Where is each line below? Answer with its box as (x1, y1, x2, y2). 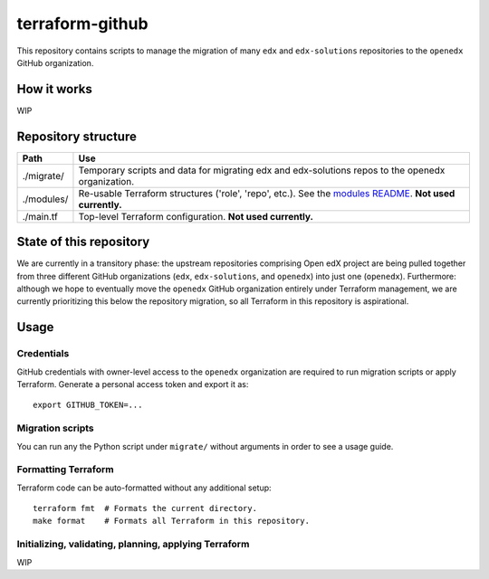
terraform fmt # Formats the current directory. (33, 503, 258, 514)
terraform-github (16, 14, 149, 33)
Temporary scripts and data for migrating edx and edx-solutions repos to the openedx (78, 164, 446, 176)
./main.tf (22, 210, 58, 223)
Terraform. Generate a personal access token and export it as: (16, 378, 249, 389)
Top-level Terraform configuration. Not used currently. (78, 210, 314, 223)
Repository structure (16, 128, 138, 144)
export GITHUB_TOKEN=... (33, 400, 143, 411)
